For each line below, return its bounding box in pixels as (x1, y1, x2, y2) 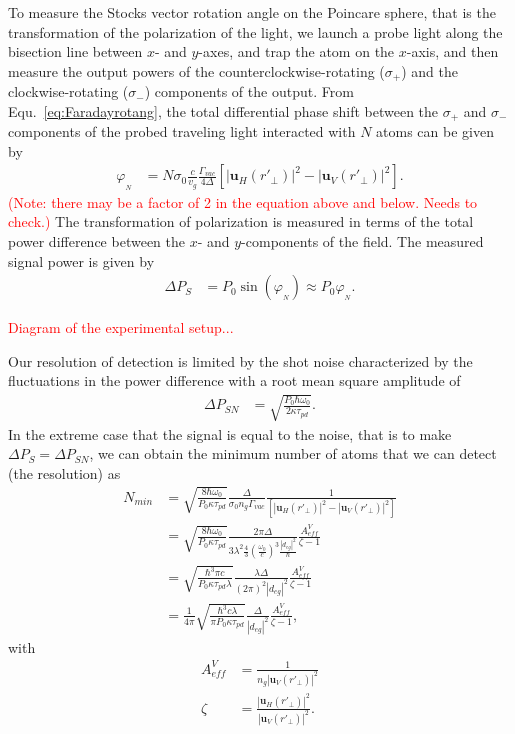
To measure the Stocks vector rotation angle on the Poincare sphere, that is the (8, 2, 496, 22)
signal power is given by (8, 250, 155, 271)
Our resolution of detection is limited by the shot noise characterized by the (8, 350, 473, 371)
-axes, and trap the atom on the (198, 41, 395, 62)
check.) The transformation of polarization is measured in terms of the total (8, 211, 474, 232)
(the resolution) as (8, 462, 121, 483)
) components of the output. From (144, 81, 354, 102)
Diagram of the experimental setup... (8, 317, 234, 338)
